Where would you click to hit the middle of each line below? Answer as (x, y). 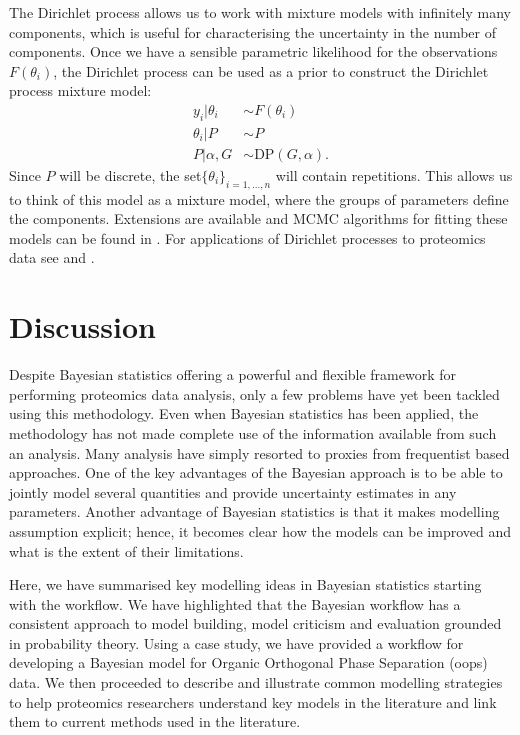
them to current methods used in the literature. (155, 721)
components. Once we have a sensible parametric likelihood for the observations (253, 51)
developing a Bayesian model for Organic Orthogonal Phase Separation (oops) (248, 662)
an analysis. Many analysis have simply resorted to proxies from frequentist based (259, 452)
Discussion (82, 326)
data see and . (52, 257)
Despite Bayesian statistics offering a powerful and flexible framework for (233, 374)
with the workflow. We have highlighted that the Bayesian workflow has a (235, 603)
